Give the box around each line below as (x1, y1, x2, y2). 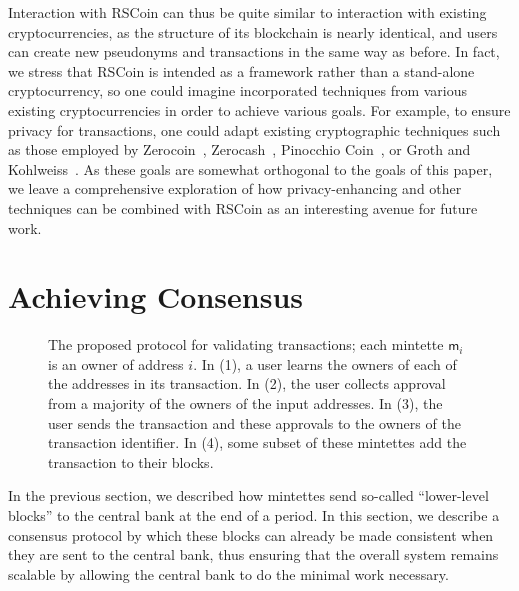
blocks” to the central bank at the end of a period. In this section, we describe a (8, 505, 500, 525)
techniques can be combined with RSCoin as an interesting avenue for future (8, 197, 478, 218)
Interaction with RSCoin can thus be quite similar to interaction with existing (8, 2, 487, 22)
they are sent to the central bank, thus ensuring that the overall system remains (8, 544, 499, 565)
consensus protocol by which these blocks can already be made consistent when (8, 524, 494, 545)
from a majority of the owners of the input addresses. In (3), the (48, 393, 443, 414)
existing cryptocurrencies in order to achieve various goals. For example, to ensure (8, 99, 511, 120)
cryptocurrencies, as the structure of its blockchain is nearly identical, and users (8, 21, 498, 42)
